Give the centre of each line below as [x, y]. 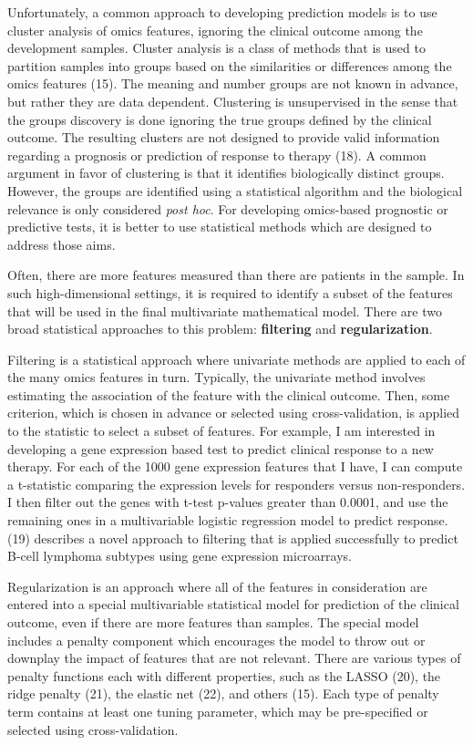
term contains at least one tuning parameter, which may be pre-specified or [218, 711]
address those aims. [62, 244]
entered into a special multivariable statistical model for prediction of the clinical [233, 604]
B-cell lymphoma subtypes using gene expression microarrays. [180, 556]
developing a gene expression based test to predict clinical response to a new [221, 448]
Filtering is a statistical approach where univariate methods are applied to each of [236, 359]
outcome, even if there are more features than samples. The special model [213, 622]
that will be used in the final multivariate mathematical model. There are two [225, 310]
